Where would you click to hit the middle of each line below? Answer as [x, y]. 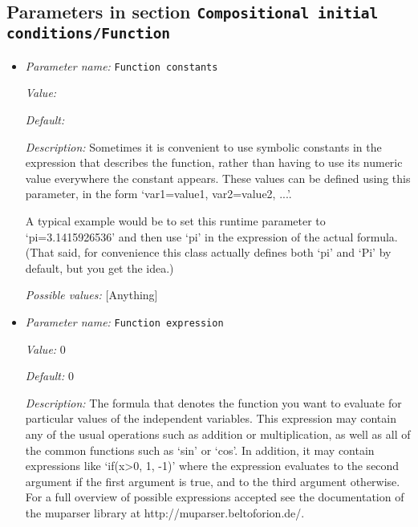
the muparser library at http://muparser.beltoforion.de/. [165, 512]
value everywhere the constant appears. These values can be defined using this [218, 178]
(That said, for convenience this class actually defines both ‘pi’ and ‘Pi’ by [208, 252]
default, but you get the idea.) [99, 268]
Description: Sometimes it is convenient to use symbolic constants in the [203, 146]
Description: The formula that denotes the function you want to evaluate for [213, 402]
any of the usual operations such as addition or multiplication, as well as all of [218, 434]
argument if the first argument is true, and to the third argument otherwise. [213, 481]
